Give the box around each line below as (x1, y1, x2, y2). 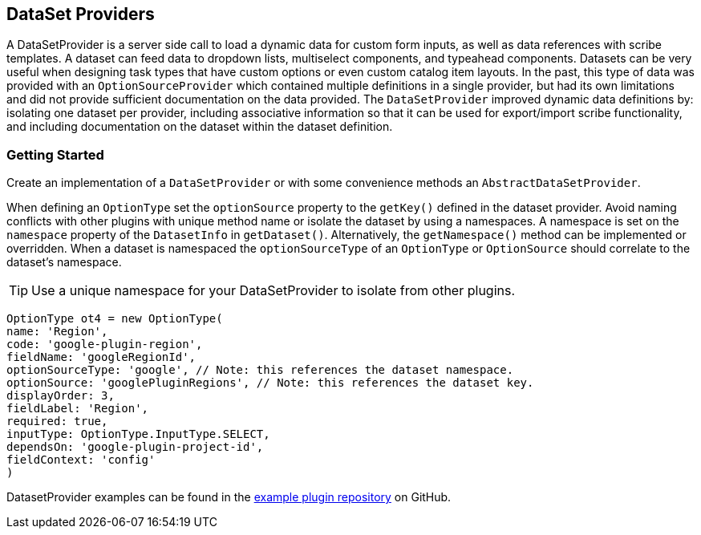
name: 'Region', (6, 325, 108, 338)
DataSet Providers (6, 4, 155, 24)
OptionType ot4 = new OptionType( (6, 312, 223, 326)
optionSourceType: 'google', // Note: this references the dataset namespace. (6, 363, 514, 377)
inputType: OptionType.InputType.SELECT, (6, 428, 270, 441)
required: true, (6, 415, 108, 428)
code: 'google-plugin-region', (6, 338, 203, 351)
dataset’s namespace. (6, 255, 122, 270)
